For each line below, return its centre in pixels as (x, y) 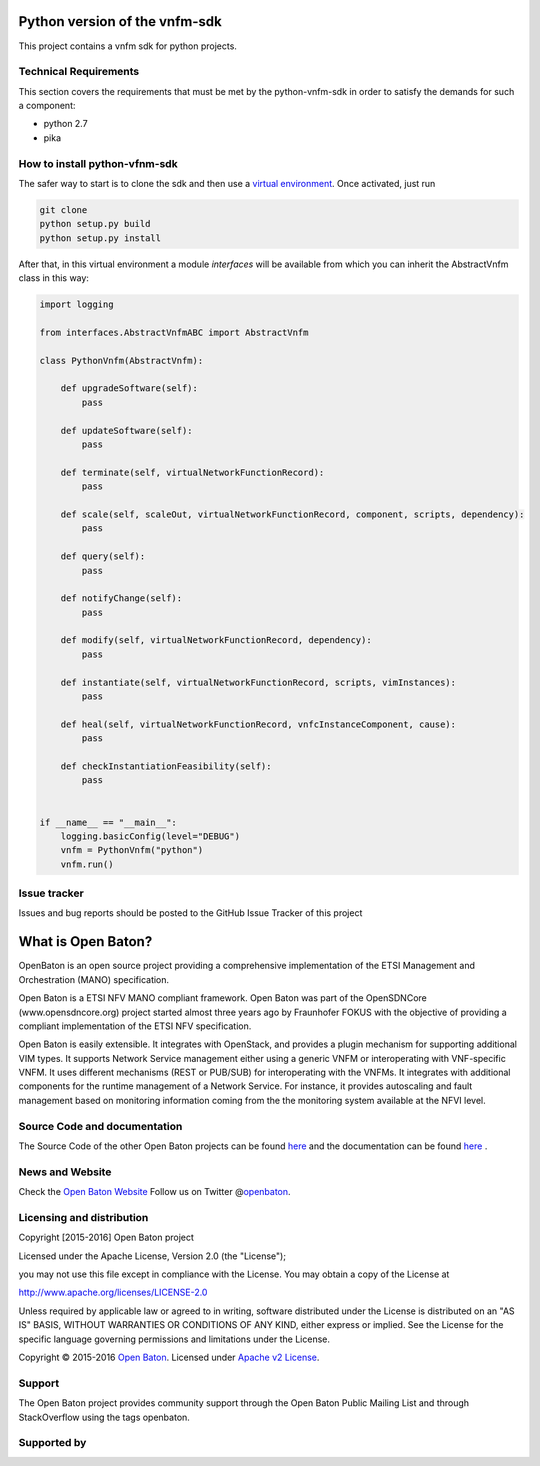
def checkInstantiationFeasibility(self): (166, 766)
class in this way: (54, 278)
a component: (47, 106)
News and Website (65, 1172)
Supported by (52, 1443)
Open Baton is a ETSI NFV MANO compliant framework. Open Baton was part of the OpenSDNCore (222, 998)
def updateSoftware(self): (127, 430)
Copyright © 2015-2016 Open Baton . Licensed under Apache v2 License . (169, 1357)
